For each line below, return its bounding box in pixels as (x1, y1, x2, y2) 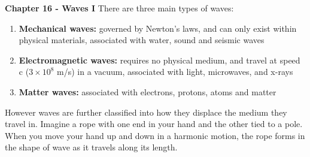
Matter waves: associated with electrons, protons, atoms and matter (19, 85, 276, 98)
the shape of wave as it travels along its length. (5, 141, 178, 153)
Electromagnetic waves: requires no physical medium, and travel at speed (19, 53, 300, 66)
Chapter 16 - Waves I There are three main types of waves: (5, 2, 234, 14)
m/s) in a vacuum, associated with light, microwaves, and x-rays (57, 65, 293, 78)
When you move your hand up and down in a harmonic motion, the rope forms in (5, 129, 305, 141)
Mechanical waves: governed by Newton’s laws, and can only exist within (19, 22, 297, 34)
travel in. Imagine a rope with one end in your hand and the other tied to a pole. (5, 117, 303, 130)
